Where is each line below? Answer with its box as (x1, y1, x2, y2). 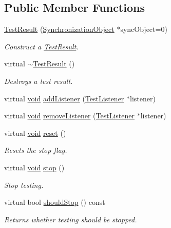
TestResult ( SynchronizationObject (4, 24, 115, 34)
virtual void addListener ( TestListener (4, 93, 124, 103)
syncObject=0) (120, 24, 167, 34)
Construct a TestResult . (4, 41, 79, 51)
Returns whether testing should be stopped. (4, 214, 137, 224)
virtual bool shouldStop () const (4, 197, 105, 207)
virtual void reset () (4, 127, 66, 138)
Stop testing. (4, 179, 44, 190)
